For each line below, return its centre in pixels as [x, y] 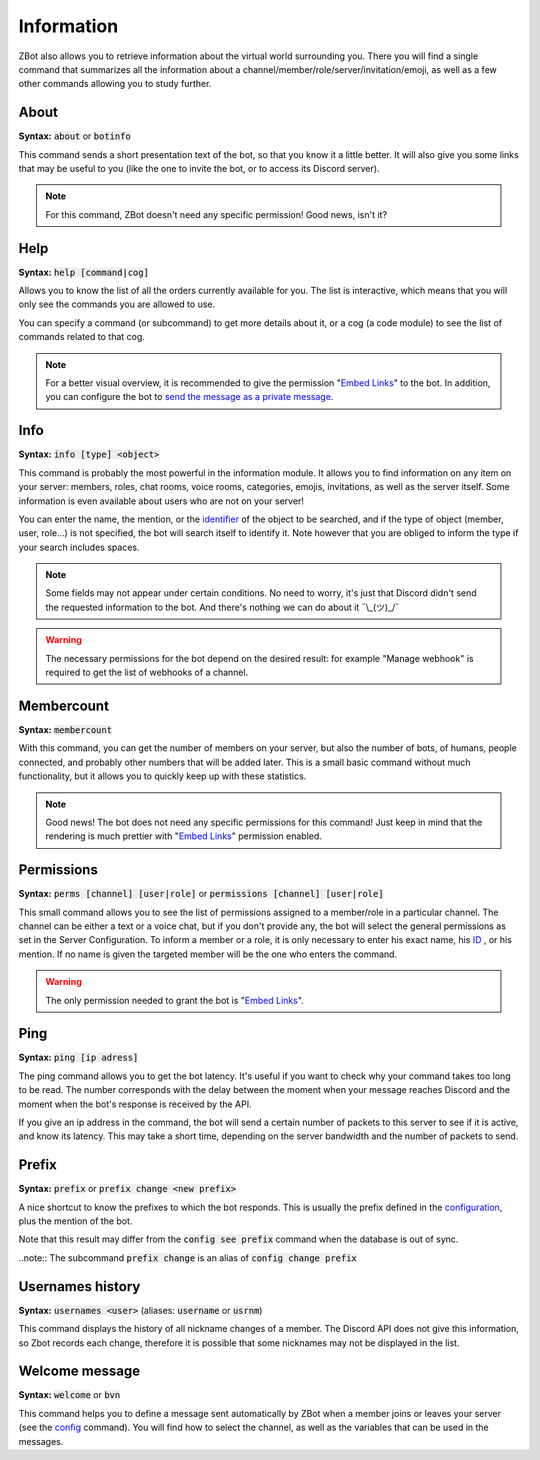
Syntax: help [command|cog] [84, 272]
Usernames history [79, 1286]
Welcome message [79, 1371]
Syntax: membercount [65, 729]
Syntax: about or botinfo [75, 136]
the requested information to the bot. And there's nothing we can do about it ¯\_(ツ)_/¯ [222, 607]
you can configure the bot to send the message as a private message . [189, 397]
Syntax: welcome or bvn [69, 1395]
